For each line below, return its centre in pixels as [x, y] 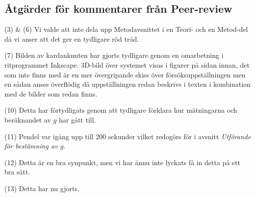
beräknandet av [28, 119]
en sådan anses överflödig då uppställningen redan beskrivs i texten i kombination [127, 84]
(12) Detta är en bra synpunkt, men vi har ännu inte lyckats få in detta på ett [123, 162]
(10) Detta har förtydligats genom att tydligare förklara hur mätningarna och [121, 110]
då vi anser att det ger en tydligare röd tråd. [72, 38]
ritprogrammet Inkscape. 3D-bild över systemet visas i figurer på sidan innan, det [127, 64]
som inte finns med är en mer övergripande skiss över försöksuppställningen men [125, 74]
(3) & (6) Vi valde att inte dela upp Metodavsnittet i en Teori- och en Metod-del [126, 29]
